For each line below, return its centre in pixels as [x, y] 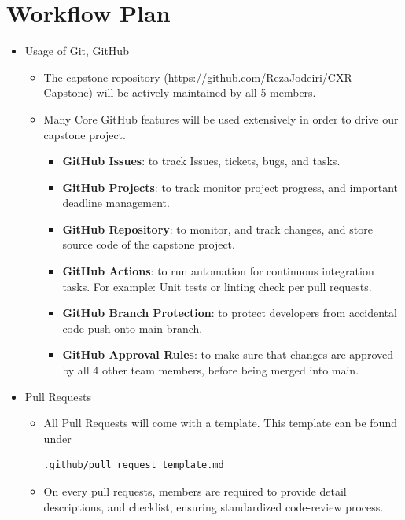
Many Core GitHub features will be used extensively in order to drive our [221, 118]
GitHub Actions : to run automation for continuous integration [218, 271]
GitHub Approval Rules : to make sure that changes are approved [228, 354]
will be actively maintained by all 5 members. [206, 92]
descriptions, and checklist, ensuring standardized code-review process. [214, 506]
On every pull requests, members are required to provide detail [195, 491]
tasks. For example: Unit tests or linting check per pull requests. [217, 286]
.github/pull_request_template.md [134, 465]
